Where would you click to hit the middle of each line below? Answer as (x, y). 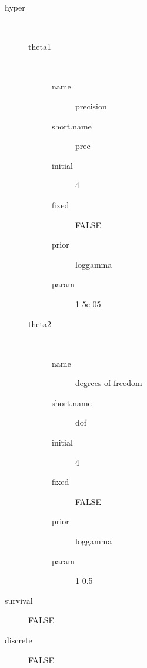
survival (19, 600)
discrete (19, 640)
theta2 (40, 323)
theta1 (40, 47)
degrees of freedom (109, 383)
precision (91, 106)
